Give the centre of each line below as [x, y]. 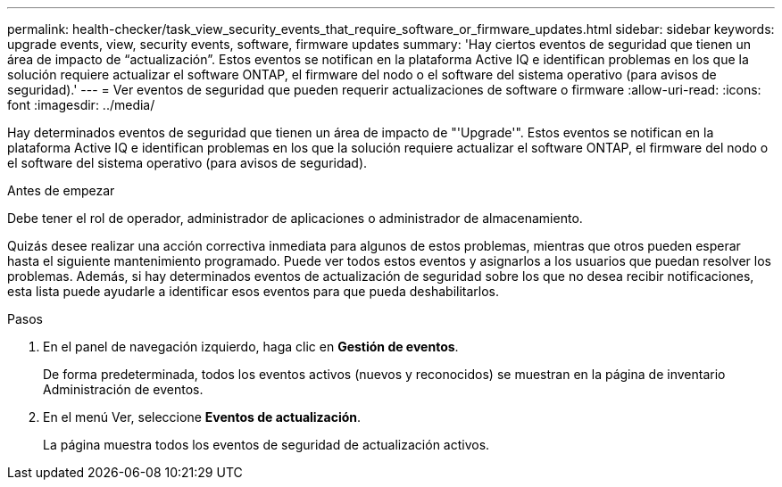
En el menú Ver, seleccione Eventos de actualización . [202, 417]
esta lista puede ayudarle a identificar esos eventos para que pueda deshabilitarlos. [254, 291]
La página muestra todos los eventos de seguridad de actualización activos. [266, 445]
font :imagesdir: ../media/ [81, 105]
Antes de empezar [61, 190]
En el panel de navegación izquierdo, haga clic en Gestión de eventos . [251, 347]
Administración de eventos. [123, 389]
